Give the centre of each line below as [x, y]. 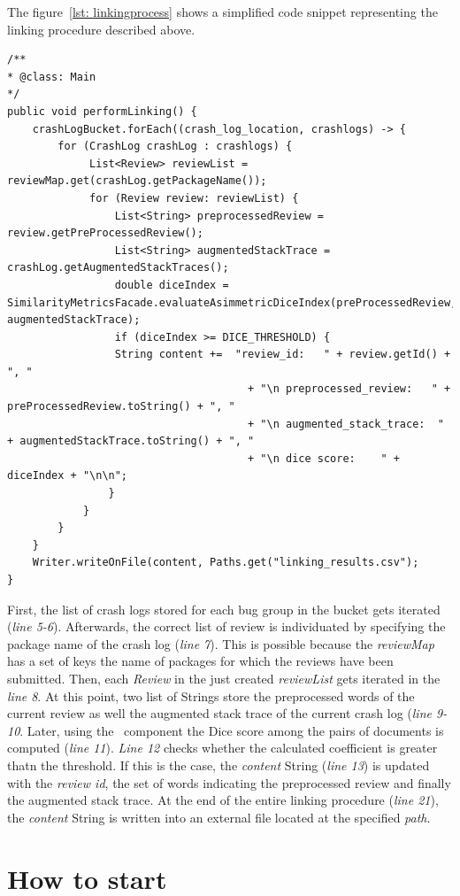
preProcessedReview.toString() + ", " [121, 407]
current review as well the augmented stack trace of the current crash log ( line [219, 713]
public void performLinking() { [102, 111]
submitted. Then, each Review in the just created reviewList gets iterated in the [224, 678]
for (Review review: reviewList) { [194, 198]
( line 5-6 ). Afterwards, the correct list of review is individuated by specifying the [226, 626]
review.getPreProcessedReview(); [105, 233]
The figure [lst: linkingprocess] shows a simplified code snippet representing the [222, 12]
